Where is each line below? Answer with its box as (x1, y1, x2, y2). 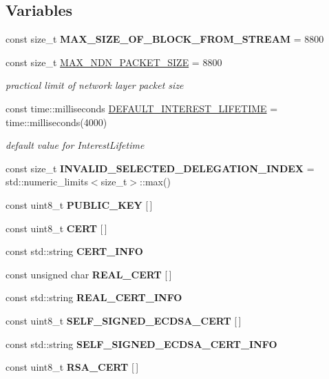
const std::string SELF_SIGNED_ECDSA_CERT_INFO (6, 336, 277, 351)
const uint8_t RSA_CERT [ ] (6, 360, 139, 374)
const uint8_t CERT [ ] (6, 221, 107, 235)
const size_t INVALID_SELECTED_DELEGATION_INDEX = (6, 161, 315, 175)
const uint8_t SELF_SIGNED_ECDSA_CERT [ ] (6, 313, 242, 327)
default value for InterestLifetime (6, 138, 145, 152)
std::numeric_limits (6, 174, 88, 189)
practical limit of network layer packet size (6, 78, 184, 92)
